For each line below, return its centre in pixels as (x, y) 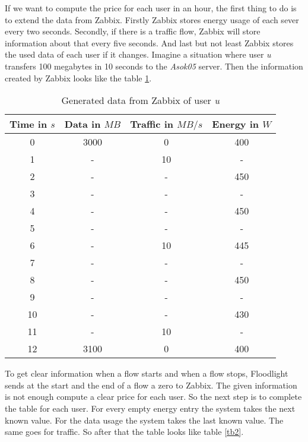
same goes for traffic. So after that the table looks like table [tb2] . (124, 432)
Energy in (236, 124)
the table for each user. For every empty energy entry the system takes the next (150, 408)
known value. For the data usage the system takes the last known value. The (144, 420)
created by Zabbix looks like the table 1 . (78, 78)
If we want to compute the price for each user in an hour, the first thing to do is (151, 8)
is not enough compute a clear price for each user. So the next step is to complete (153, 397)
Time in (28, 124)
